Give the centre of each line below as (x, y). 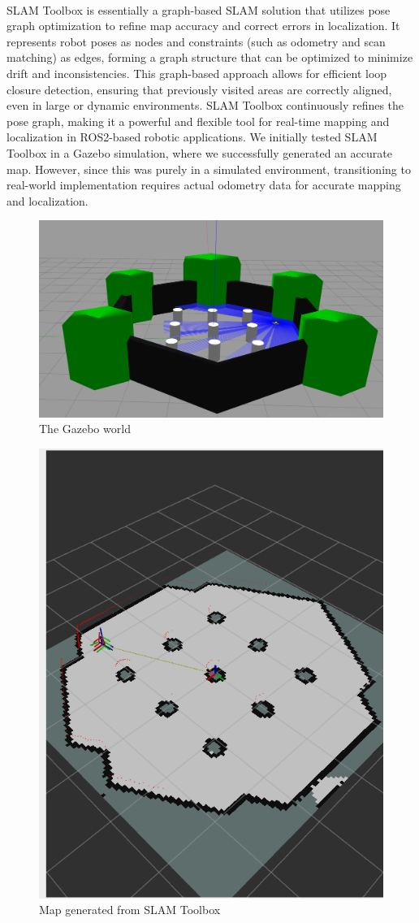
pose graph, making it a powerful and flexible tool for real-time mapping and (198, 121)
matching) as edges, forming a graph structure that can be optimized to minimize (210, 57)
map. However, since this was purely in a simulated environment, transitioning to (209, 169)
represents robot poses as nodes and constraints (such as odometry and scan (196, 41)
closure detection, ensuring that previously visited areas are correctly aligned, (199, 89)
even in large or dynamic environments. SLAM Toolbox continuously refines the (205, 105)
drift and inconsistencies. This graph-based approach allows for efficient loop (197, 73)
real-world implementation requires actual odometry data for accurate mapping (204, 185)
